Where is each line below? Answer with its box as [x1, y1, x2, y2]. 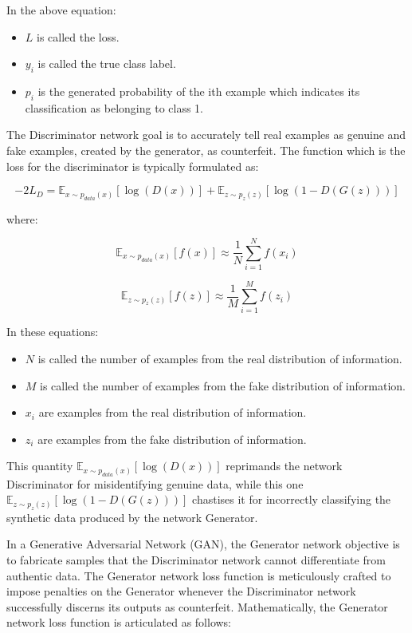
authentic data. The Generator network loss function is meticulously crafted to [6, 567, 391, 584]
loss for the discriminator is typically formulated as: [6, 157, 259, 174]
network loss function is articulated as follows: [6, 614, 232, 631]
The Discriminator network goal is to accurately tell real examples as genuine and [6, 126, 406, 143]
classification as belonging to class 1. [25, 99, 203, 116]
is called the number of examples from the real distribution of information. [37, 350, 402, 366]
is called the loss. [37, 28, 120, 45]
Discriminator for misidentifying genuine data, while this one [6, 475, 304, 492]
